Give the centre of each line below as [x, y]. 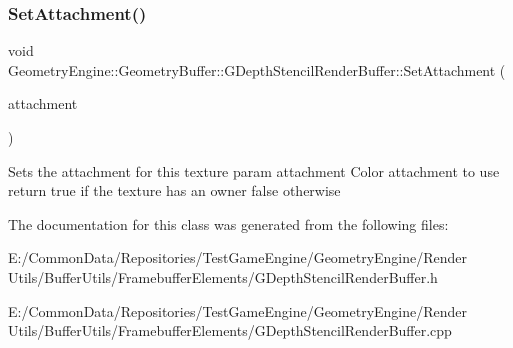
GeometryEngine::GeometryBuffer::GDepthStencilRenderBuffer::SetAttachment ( [257, 69]
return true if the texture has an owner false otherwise [174, 190]
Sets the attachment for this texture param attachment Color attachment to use [254, 170]
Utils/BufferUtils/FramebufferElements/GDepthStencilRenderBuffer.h [223, 276]
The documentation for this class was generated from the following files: [228, 223]
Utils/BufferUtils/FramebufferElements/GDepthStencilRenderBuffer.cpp [230, 330]
